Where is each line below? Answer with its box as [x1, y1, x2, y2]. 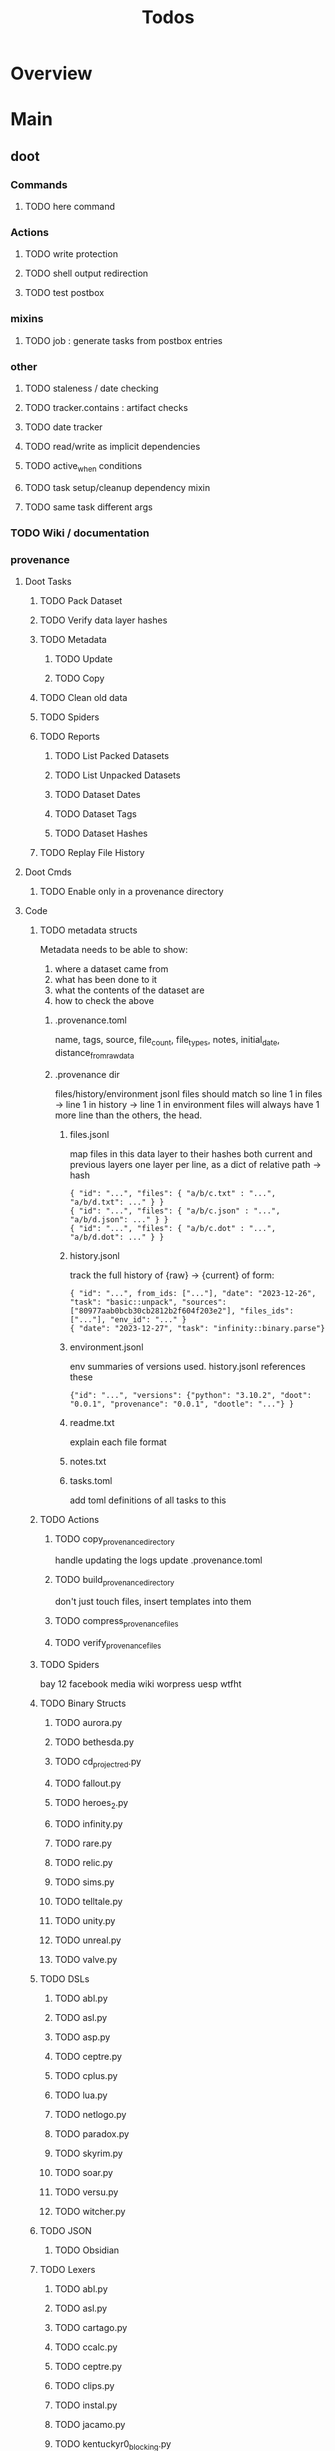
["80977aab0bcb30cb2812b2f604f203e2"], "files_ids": [69, 1306, 295, 1316]
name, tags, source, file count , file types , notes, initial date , [54, 1033, 280, 1048]
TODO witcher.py [54, 2206, 126, 2218]
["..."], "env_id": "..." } [69, 1314, 187, 1325]
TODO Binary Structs [39, 1697, 127, 1709]
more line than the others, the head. [54, 1109, 203, 1121]
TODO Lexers [39, 2264, 96, 2276]
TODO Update [54, 652, 113, 665]
